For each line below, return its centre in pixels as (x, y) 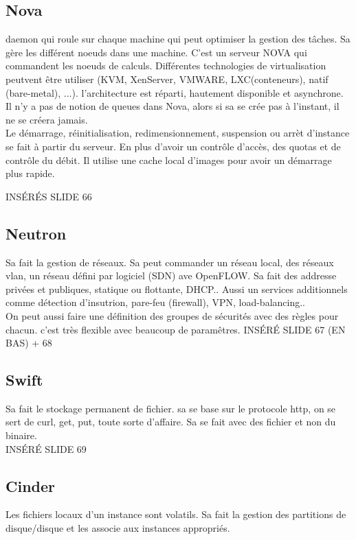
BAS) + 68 (29, 343)
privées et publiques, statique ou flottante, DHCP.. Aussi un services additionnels (177, 289)
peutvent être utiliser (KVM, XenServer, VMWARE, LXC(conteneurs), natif (167, 79)
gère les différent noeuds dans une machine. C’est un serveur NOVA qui (156, 52)
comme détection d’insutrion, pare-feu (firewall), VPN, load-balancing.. (155, 302)
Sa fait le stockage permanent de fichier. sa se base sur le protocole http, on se (171, 408)
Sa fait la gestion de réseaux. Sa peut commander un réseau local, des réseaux (170, 262)
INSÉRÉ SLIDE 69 (46, 448)
